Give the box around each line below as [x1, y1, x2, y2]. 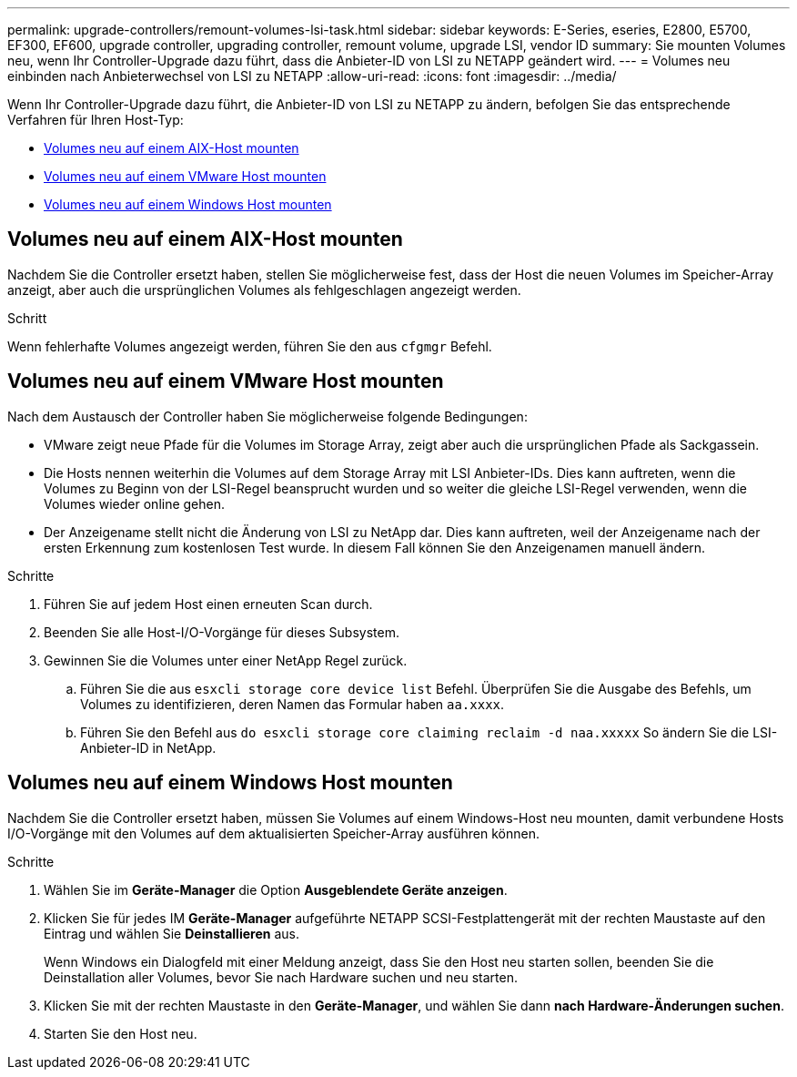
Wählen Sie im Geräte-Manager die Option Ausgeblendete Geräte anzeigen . [44, 881, 508, 898]
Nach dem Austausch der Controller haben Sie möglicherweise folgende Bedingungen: [7, 408, 528, 424]
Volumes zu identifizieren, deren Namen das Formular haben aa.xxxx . [80, 696, 505, 712]
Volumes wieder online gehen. [44, 495, 226, 512]
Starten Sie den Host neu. [44, 1025, 197, 1041]
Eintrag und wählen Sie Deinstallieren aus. [44, 925, 299, 941]
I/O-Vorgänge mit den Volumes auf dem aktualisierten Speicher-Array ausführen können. [7, 825, 540, 841]
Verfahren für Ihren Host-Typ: [7, 112, 184, 127]
